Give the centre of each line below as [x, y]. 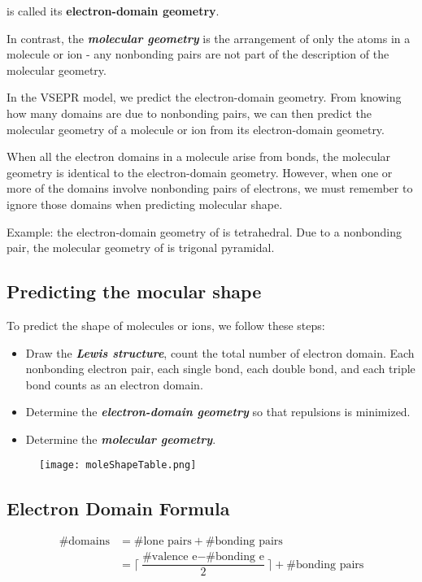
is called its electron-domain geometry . [113, 11]
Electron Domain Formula [118, 508]
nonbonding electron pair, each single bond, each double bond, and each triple [220, 369]
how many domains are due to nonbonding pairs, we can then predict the [189, 113]
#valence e [170, 557]
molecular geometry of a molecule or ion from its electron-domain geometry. [196, 129]
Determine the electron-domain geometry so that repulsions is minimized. [218, 412]
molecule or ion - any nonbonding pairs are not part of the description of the [198, 54]
